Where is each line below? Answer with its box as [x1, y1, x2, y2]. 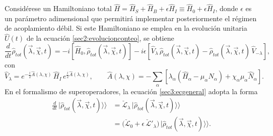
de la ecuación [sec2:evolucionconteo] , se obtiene [26, 33, 174, 43]
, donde [215, 3, 238, 14]
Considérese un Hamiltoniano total [5, 3, 112, 14]
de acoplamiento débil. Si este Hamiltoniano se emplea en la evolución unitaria [5, 23, 247, 33]
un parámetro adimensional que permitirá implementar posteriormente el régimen [5, 13, 257, 23]
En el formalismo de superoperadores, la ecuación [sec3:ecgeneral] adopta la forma [5, 86, 258, 96]
